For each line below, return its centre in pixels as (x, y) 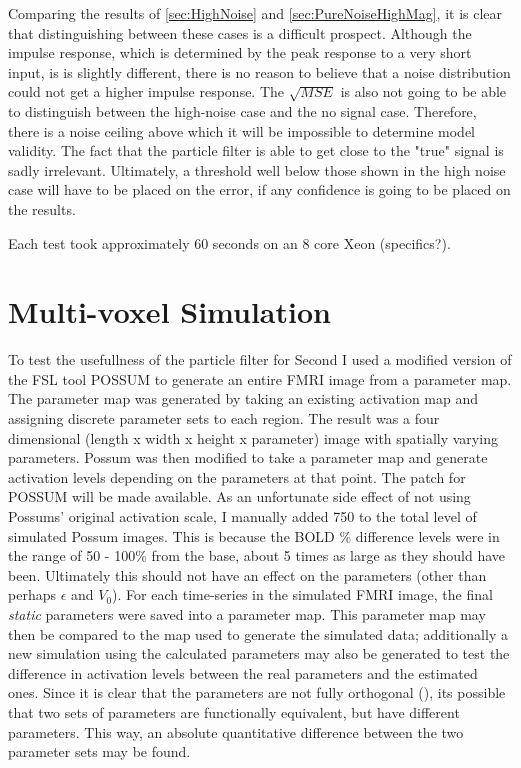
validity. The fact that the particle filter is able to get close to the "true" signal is (256, 150)
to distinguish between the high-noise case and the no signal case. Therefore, (242, 110)
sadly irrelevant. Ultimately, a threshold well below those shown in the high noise (257, 169)
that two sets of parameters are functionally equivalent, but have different (234, 711)
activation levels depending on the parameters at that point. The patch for (237, 476)
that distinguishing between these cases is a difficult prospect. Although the (240, 32)
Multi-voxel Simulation (169, 311)
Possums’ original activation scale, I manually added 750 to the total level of (242, 516)
